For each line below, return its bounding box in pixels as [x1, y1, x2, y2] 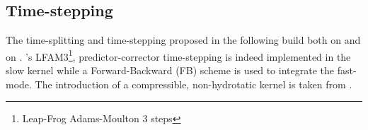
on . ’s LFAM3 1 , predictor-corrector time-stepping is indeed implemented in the [6, 47, 351, 64]
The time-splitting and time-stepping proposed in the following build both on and [6, 32, 361, 47]
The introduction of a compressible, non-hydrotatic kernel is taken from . [35, 76, 352, 91]
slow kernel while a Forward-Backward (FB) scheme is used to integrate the [6, 63, 334, 78]
